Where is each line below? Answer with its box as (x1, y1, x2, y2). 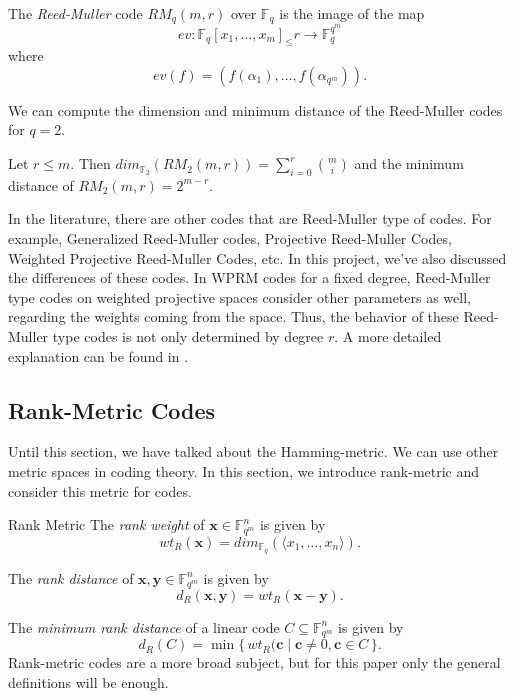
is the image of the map (279, 3, 425, 23)
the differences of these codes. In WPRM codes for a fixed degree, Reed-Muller (8, 267, 491, 288)
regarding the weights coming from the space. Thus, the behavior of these (8, 306, 459, 327)
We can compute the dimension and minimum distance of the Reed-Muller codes (8, 99, 503, 120)
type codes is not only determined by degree (52, 326, 324, 347)
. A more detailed (334, 326, 442, 347)
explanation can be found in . (8, 345, 189, 366)
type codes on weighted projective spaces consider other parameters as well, (8, 286, 471, 307)
